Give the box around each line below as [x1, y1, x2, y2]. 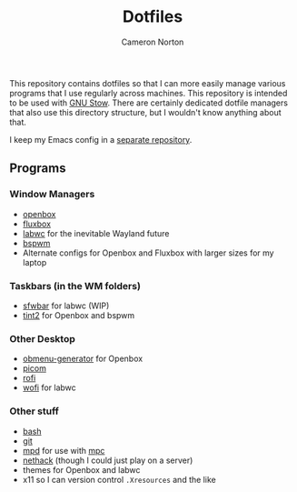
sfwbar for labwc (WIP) [22, 300, 110, 311]
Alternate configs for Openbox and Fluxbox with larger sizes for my [22, 247, 274, 258]
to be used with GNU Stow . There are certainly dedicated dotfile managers [9, 97, 289, 108]
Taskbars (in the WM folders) [9, 279, 141, 292]
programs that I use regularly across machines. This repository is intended [9, 87, 288, 98]
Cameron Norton [121, 36, 184, 47]
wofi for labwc [22, 382, 77, 393]
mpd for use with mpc [22, 445, 105, 456]
